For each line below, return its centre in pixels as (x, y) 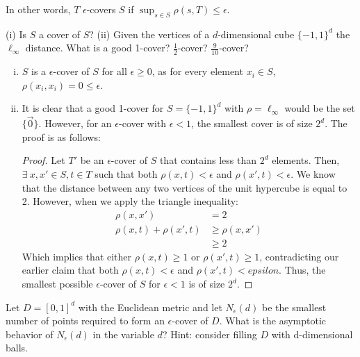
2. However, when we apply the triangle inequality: (130, 201)
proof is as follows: (61, 136)
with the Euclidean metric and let (150, 307)
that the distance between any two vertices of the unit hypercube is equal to (185, 187)
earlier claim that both (70, 270)
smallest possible (57, 284)
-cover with (143, 123)
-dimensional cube (256, 34)
